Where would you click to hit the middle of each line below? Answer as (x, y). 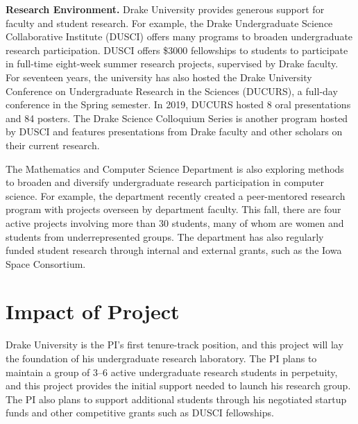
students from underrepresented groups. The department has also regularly (165, 236)
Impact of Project (93, 311)
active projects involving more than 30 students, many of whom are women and (175, 222)
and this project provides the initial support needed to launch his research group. (178, 385)
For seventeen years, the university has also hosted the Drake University (159, 77)
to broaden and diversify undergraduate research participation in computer (165, 182)
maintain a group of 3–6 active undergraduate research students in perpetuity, (172, 372)
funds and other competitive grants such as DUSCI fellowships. (140, 413)
